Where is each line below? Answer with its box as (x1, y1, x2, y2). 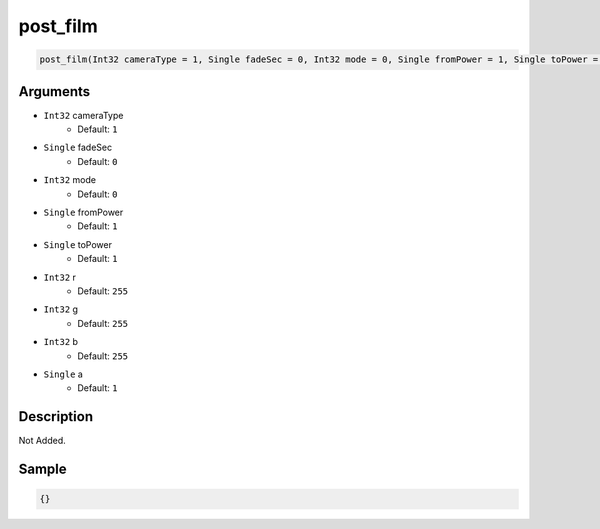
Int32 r (43, 271, 77, 283)
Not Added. (18, 435, 67, 447)
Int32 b (43, 336, 79, 348)
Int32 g (43, 303, 79, 315)
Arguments (18, 83, 91, 100)
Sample (18, 461, 67, 477)
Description (18, 408, 94, 425)
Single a (43, 368, 84, 380)
